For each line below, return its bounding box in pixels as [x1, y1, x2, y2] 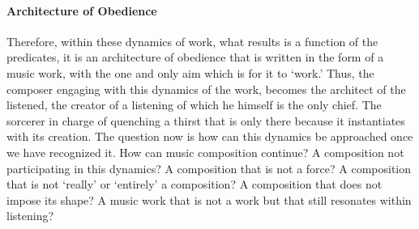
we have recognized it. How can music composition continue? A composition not [6, 143, 404, 160]
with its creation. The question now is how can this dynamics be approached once [6, 128, 413, 145]
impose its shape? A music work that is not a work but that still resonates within [6, 191, 412, 208]
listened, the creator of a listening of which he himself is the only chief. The [6, 96, 382, 113]
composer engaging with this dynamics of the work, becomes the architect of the [6, 80, 406, 97]
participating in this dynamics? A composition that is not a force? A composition [6, 159, 412, 176]
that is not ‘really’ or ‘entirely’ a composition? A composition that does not [6, 176, 383, 193]
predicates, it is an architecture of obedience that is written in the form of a [6, 49, 384, 66]
